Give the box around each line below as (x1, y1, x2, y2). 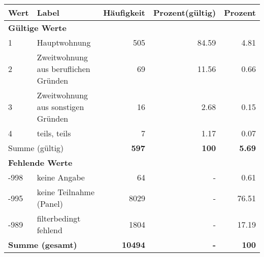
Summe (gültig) (8, 142, 64, 154)
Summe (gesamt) (8, 239, 77, 250)
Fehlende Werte (8, 157, 73, 168)
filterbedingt (37, 212, 81, 224)
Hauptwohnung (37, 36, 91, 48)
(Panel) (37, 198, 63, 209)
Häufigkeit (103, 7, 146, 18)
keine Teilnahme (37, 186, 94, 198)
